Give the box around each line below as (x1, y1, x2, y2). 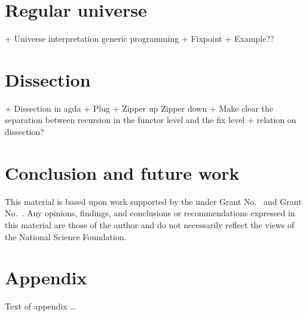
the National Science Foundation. (5, 230, 127, 243)
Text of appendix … (5, 300, 76, 312)
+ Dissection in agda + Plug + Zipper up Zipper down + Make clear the (5, 102, 274, 114)
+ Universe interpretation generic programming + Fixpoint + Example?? (5, 32, 274, 45)
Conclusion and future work (5, 160, 240, 185)
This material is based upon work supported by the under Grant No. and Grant (5, 195, 302, 207)
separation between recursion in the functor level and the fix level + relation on (5, 113, 296, 126)
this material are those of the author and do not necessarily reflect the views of (5, 218, 295, 231)
